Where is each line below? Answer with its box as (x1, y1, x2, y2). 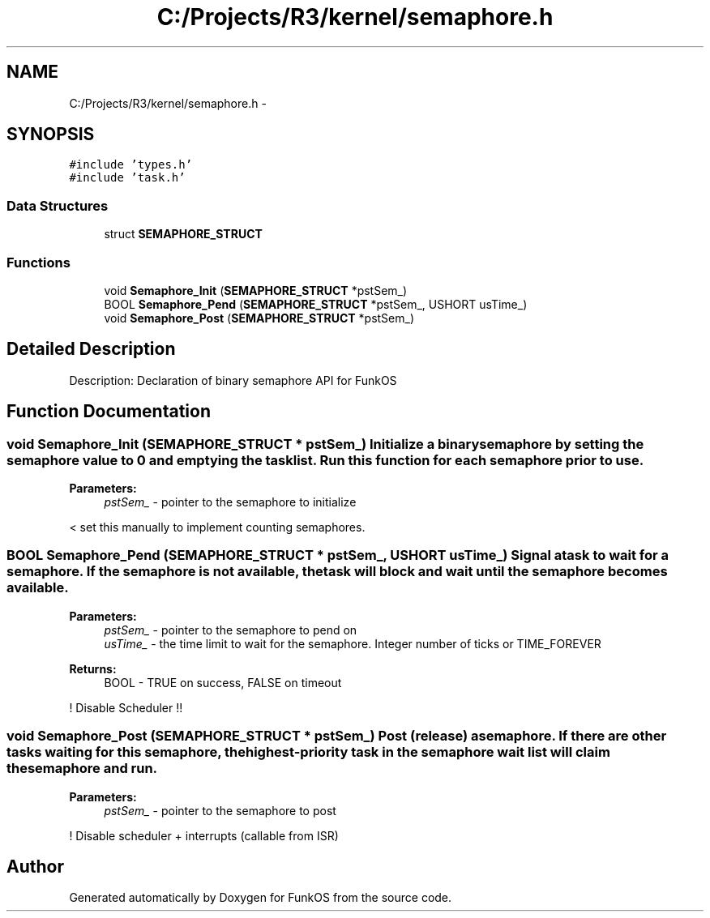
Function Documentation (6, 401, 211, 422)
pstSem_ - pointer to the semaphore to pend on (104, 622, 357, 637)
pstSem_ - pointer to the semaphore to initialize (104, 495, 357, 509)
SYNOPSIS (6, 124, 95, 145)
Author (6, 856, 64, 877)
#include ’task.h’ (69, 171, 186, 185)
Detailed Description (6, 339, 176, 360)
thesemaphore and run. (6, 760, 158, 777)
